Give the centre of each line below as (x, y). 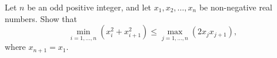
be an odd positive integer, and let (89, 7)
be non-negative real (236, 7)
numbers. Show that (41, 18)
